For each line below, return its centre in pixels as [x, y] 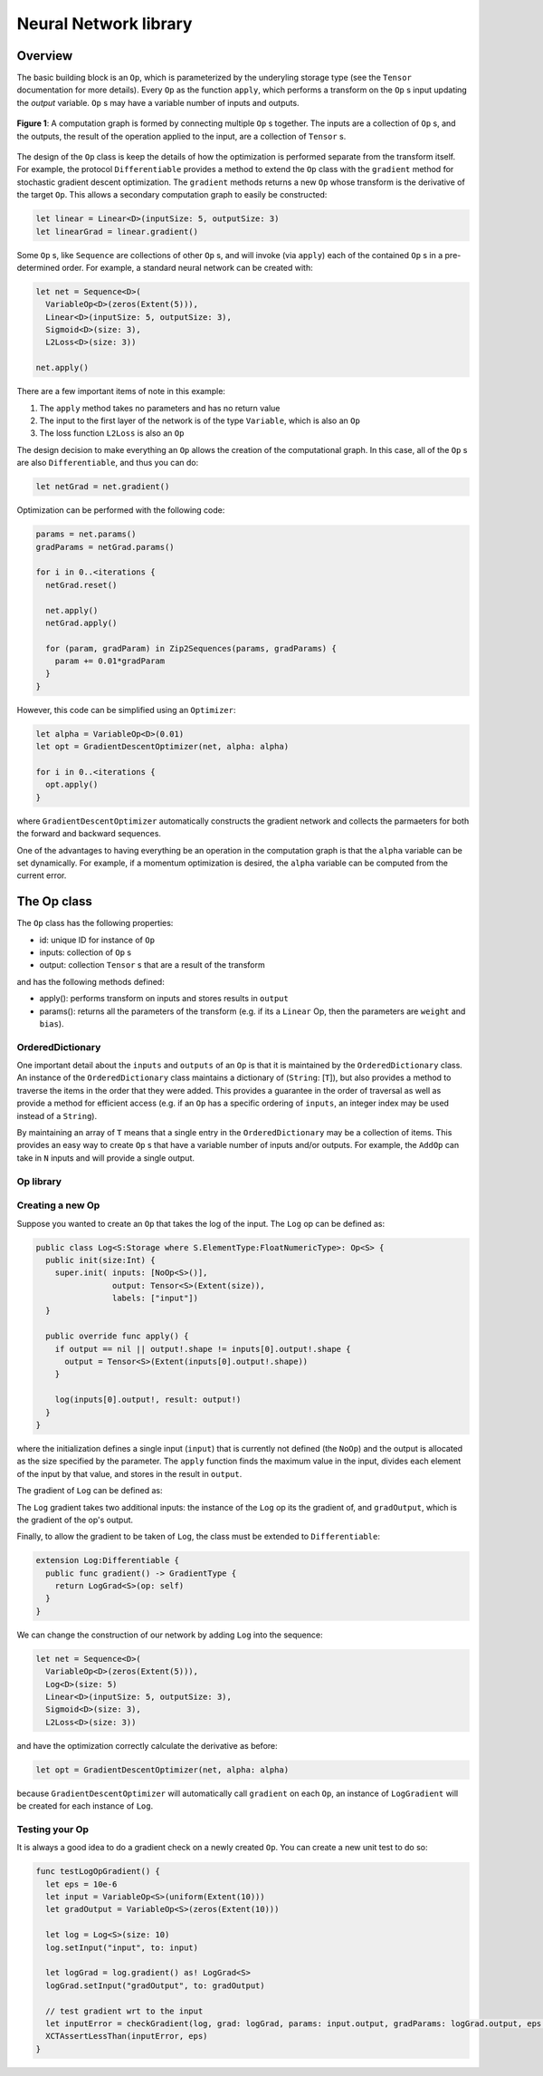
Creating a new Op [58, 1205]
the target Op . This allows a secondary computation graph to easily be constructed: [172, 195]
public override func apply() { [117, 1336]
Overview [45, 56]
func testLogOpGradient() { [98, 1872]
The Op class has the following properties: [95, 923]
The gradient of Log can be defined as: [90, 1491]
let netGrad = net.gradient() [103, 487]
